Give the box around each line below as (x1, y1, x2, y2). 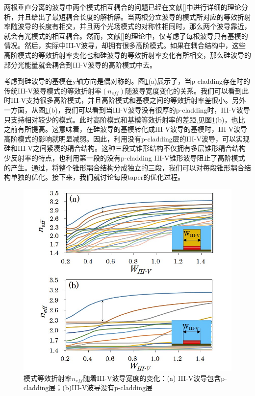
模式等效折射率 (24, 373, 72, 383)
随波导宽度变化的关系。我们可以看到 (125, 85, 242, 95)
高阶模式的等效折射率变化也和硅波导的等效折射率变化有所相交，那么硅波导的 (4, 49, 251, 60)
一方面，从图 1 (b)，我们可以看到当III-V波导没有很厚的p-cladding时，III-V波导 (4, 104, 250, 115)
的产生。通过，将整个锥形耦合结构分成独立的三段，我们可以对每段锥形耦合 (4, 162, 244, 172)
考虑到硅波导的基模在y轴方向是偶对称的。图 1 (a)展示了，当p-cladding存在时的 (4, 76, 251, 86)
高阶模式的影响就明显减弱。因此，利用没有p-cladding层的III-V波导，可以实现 (4, 133, 250, 143)
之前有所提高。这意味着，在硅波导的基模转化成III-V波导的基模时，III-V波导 (4, 124, 248, 134)
